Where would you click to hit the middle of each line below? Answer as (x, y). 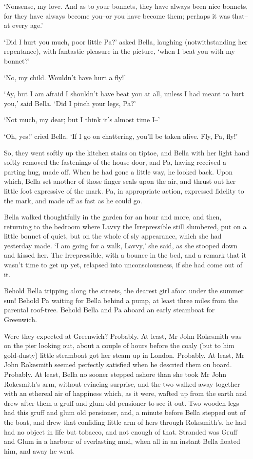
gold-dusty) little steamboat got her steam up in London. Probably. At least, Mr (124, 355)
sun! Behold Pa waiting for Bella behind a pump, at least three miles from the (121, 300)
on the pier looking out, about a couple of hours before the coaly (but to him (119, 345)
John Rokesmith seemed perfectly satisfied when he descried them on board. (118, 364)
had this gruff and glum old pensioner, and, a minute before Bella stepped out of (125, 412)
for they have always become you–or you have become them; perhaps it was (117, 15)
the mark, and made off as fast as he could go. (73, 200)
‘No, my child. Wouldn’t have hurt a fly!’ (65, 77)
